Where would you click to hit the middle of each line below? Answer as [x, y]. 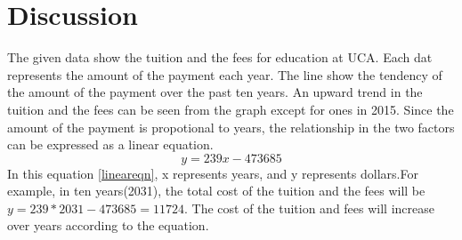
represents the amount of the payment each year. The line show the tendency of [225, 74]
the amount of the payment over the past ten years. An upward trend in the [215, 92]
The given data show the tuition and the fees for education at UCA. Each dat [220, 57]
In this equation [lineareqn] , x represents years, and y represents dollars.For [213, 173]
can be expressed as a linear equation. [110, 144]
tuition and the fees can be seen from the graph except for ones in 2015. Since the [231, 109]
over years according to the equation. [108, 225]
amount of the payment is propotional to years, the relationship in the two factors [231, 127]
